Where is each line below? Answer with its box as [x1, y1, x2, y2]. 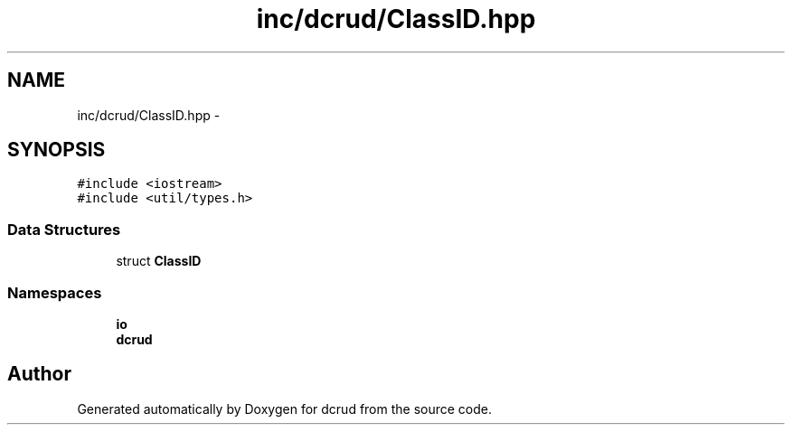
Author [7, 362, 71, 386]
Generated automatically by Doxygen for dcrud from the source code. [77, 400, 493, 417]
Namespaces [7, 283, 102, 302]
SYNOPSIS [7, 138, 106, 162]
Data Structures [7, 220, 121, 239]
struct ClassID [116, 253, 202, 269]
